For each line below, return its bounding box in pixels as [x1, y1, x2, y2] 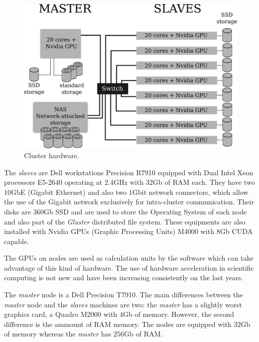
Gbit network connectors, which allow [132, 186, 248, 197]
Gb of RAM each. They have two [153, 177, 255, 187]
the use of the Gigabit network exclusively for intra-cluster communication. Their [4, 196, 254, 207]
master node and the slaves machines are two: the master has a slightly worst [4, 299, 242, 309]
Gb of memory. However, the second [123, 309, 234, 319]
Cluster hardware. [24, 150, 79, 160]
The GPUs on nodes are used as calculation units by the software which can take [4, 253, 254, 263]
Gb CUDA [220, 226, 253, 237]
